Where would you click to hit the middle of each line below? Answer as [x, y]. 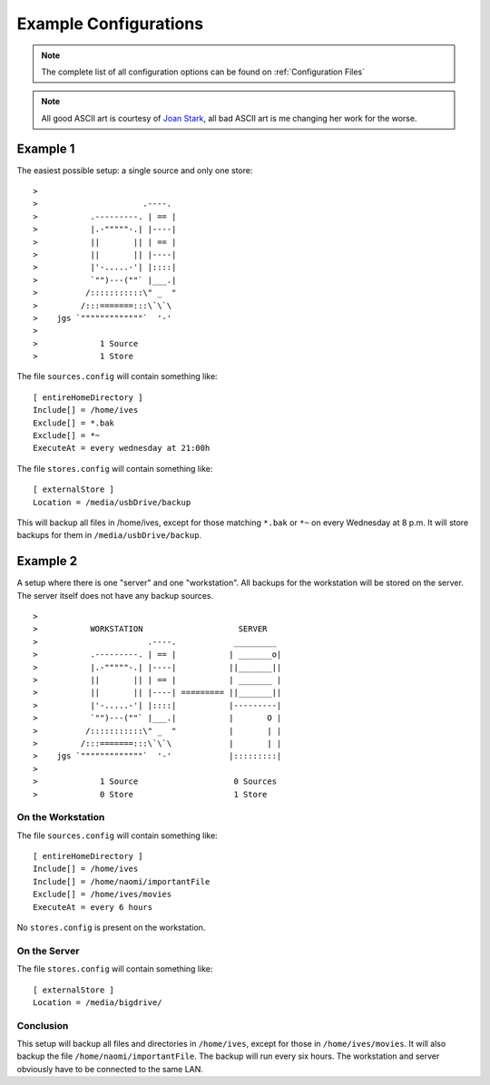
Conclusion [43, 1025]
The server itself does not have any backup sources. [115, 595]
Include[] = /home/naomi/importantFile [122, 881]
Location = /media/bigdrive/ [98, 1002]
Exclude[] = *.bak [74, 423]
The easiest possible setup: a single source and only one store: [135, 170]
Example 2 [47, 561]
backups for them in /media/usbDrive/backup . [109, 535]
